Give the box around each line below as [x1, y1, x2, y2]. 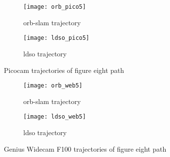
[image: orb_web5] [23, 82, 83, 89]
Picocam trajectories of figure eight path [4, 65, 124, 75]
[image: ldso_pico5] [23, 35, 90, 42]
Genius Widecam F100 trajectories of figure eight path [4, 143, 167, 154]
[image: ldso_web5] [23, 113, 86, 121]
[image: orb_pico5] [23, 3, 86, 10]
